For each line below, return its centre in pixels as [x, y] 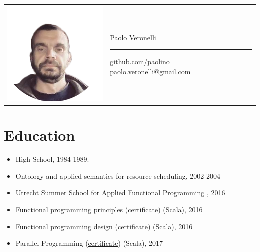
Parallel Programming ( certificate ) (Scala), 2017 [89, 243]
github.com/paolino [140, 61]
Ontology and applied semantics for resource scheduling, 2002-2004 [118, 176]
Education [40, 135]
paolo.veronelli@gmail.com [150, 71]
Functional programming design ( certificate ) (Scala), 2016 [104, 226]
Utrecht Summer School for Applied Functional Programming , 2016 [120, 193]
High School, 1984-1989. [52, 159]
